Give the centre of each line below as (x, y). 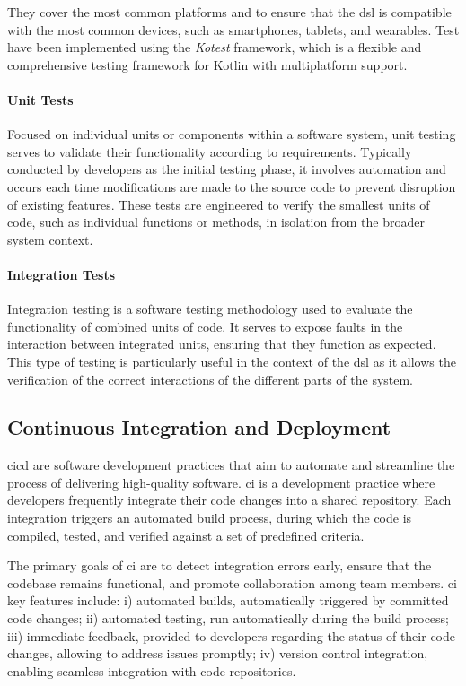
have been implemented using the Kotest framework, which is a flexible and (215, 47)
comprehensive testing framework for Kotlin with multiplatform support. (207, 64)
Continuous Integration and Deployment (199, 427)
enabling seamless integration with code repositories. (152, 670)
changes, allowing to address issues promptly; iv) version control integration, (218, 653)
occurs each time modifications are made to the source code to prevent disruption (232, 186)
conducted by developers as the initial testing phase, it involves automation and (227, 169)
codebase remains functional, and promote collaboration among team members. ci (232, 582)
